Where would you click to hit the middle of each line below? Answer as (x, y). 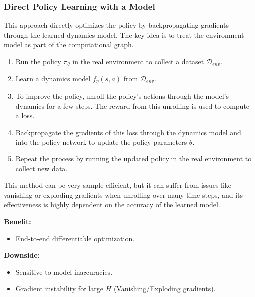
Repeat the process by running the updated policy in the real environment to (133, 159)
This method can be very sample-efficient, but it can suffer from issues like (118, 185)
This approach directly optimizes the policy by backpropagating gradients (116, 25)
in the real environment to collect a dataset (138, 61)
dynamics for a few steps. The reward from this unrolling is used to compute (132, 105)
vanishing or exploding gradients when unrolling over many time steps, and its (124, 195)
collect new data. (42, 168)
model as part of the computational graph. (69, 45)
